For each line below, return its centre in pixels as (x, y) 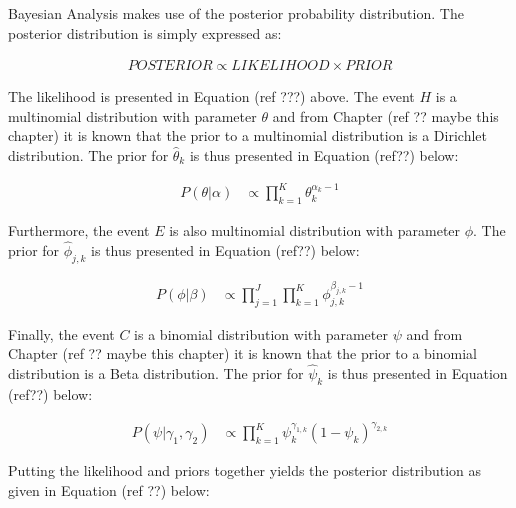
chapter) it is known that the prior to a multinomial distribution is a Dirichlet (247, 135)
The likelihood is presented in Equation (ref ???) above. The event (211, 96)
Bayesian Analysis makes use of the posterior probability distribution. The (236, 13)
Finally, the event (61, 333)
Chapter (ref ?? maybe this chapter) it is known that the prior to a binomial (242, 353)
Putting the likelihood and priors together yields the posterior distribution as (245, 470)
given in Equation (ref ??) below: (109, 489)
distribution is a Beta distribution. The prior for (156, 373)
